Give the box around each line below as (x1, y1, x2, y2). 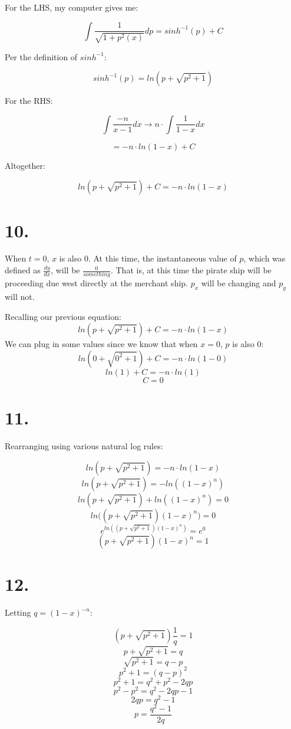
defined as (5, 264, 41, 276)
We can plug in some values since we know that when (5, 338, 198, 350)
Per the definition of (5, 50, 78, 63)
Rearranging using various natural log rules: (5, 440, 163, 452)
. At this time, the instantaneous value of (88, 252, 237, 264)
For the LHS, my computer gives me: (5, 1, 138, 13)
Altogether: (5, 159, 45, 171)
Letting (5, 606, 31, 619)
